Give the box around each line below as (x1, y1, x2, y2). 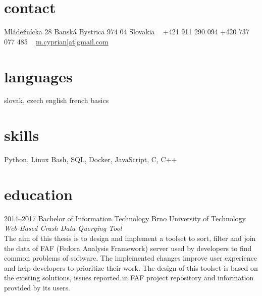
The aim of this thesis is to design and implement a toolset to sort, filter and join (4, 233, 256, 243)
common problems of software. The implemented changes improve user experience (4, 253, 257, 263)
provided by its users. (4, 282, 70, 293)
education (4, 183, 73, 204)
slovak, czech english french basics (4, 95, 109, 106)
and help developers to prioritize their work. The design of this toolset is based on (4, 262, 258, 273)
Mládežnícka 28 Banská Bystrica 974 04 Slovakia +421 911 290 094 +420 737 (4, 26, 249, 37)
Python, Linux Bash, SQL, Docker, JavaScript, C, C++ (4, 154, 177, 165)
